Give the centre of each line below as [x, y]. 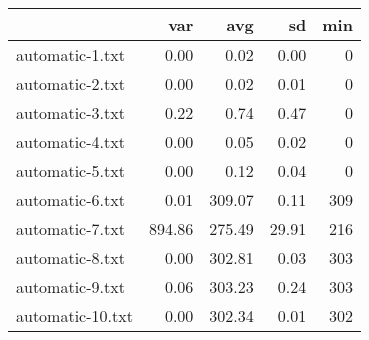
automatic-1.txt [70, 54]
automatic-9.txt [70, 286]
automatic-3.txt [70, 112]
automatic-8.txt [70, 257]
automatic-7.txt [70, 228]
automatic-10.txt [74, 315]
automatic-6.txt [70, 199]
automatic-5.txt [70, 170]
